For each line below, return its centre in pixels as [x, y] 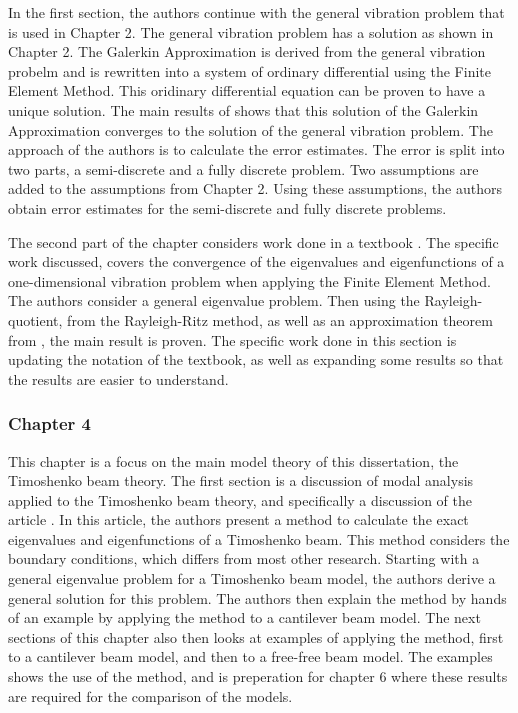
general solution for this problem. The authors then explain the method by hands [257, 597]
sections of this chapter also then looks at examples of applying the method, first [256, 636]
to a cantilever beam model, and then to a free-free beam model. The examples [250, 656]
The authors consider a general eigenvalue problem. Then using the [214, 300]
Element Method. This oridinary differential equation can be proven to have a [247, 90]
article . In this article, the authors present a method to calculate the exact [238, 519]
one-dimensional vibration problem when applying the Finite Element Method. [249, 280]
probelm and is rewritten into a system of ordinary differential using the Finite [249, 70]
